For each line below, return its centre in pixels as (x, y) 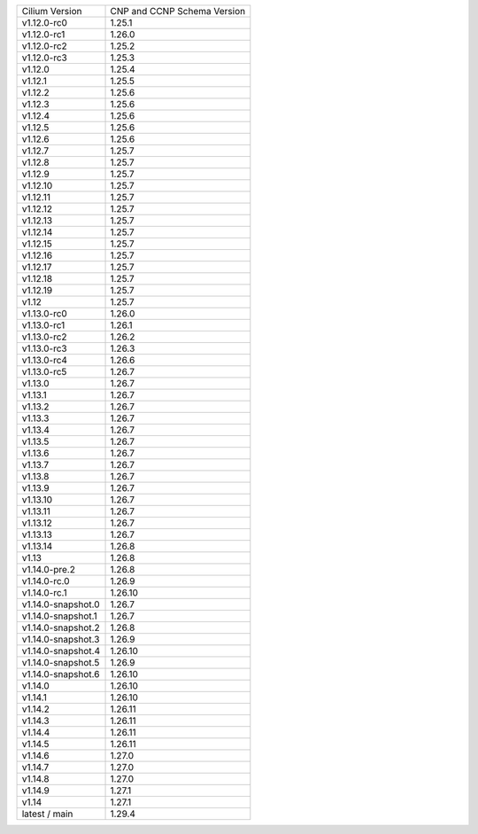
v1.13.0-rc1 (43, 325)
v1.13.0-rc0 (45, 313)
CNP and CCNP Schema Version (178, 11)
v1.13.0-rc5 (44, 372)
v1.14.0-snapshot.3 (61, 639)
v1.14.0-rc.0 (46, 581)
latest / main (47, 814)
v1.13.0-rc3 (44, 348)
